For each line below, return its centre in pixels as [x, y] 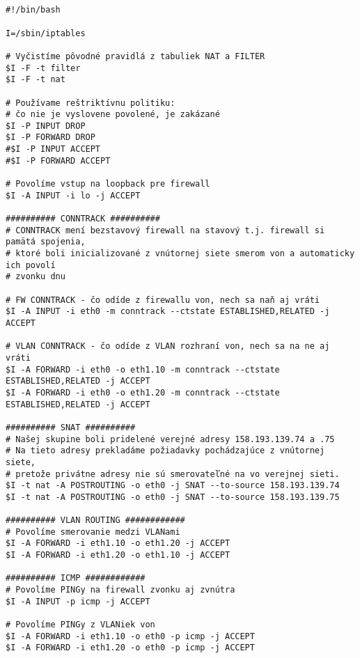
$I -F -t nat [36, 80]
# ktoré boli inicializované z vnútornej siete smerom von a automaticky [180, 254]
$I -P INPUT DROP [46, 126]
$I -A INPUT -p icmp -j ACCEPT [78, 601]
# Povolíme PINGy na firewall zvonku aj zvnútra [120, 590]
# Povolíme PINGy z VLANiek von [80, 625]
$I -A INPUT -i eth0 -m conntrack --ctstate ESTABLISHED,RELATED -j [168, 312]
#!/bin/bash [33, 10]
